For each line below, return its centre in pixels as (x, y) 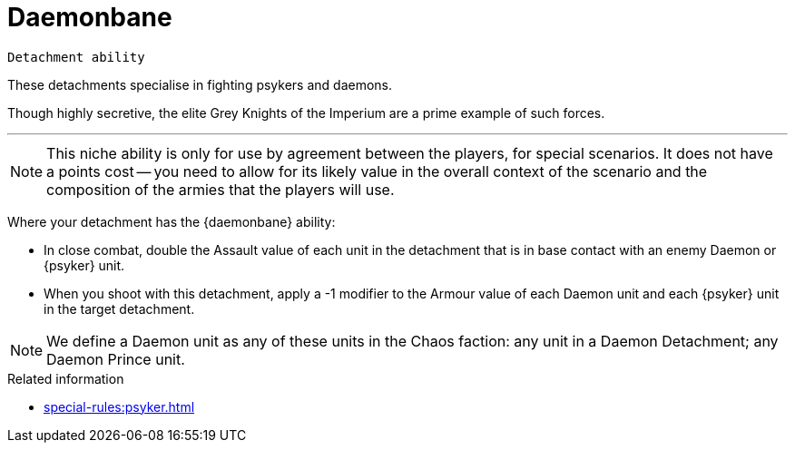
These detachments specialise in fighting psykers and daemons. (200, 84)
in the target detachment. (119, 308)
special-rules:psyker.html (119, 406)
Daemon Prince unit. (116, 359)
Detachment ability (76, 57)
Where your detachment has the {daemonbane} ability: (172, 221)
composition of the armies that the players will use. (221, 189)
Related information (66, 378)
